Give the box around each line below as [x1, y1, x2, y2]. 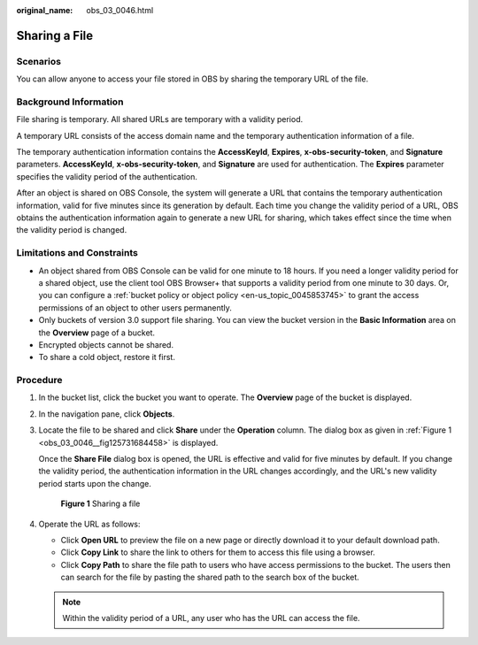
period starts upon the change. [38, 478, 152, 488]
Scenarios [16, 55, 62, 67]
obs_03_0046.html [86, 5, 154, 15]
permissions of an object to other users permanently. [38, 302, 232, 313]
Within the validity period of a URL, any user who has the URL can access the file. [62, 612, 360, 623]
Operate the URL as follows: [38, 518, 141, 529]
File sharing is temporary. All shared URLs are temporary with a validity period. [16, 114, 304, 125]
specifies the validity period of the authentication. [16, 171, 198, 181]
